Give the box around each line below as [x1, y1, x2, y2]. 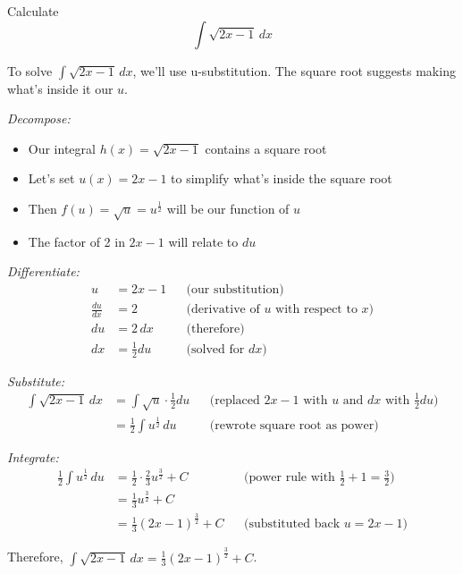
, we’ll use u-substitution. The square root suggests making [132, 61, 456, 80]
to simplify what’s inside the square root [171, 169, 392, 188]
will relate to [168, 232, 239, 250]
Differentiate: [7, 262, 80, 281]
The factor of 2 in [28, 232, 125, 250]
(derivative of [186, 303, 260, 317]
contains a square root [205, 139, 327, 157]
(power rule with [243, 471, 335, 485]
